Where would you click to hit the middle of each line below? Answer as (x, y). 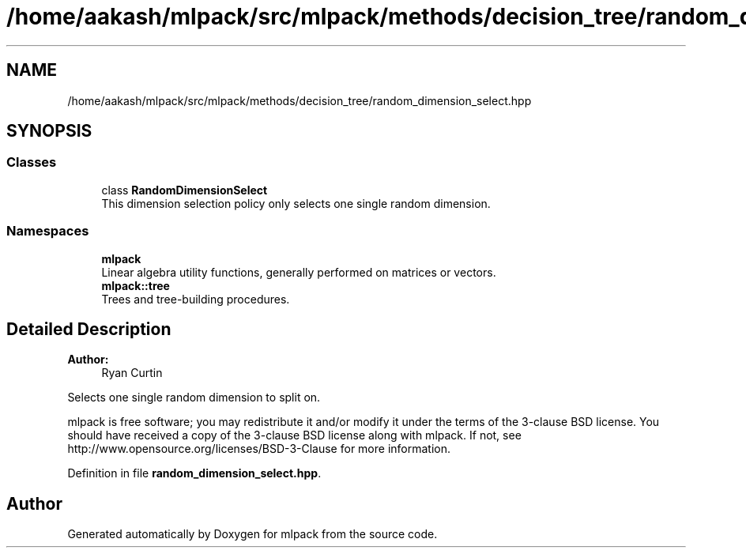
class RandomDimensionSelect (185, 190)
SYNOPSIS (49, 131)
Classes (32, 162)
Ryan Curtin (132, 373)
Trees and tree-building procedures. (196, 299)
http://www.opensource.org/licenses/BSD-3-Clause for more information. (259, 449)
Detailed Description (89, 329)
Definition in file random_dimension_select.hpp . (194, 473)
